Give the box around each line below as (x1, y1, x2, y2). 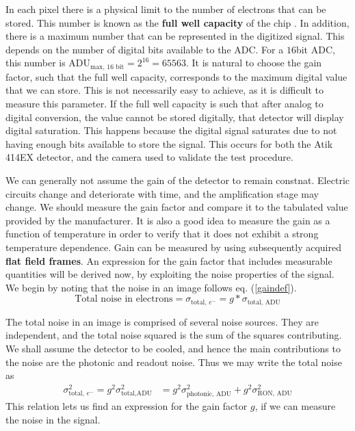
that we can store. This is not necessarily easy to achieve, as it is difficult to (5, 83, 324, 97)
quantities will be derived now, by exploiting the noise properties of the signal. (5, 267, 334, 281)
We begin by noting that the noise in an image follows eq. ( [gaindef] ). (5, 280, 297, 294)
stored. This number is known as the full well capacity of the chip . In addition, (5, 15, 350, 29)
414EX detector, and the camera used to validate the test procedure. (5, 150, 293, 164)
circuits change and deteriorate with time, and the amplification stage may (5, 186, 319, 200)
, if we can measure (254, 399, 336, 413)
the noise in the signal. (5, 412, 101, 426)
